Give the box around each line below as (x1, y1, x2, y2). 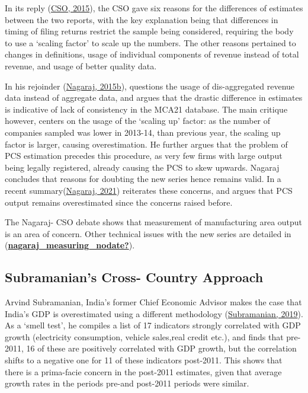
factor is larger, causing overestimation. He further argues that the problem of (5, 138, 288, 150)
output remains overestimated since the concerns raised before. (5, 196, 233, 208)
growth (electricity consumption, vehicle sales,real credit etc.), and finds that (5, 330, 284, 343)
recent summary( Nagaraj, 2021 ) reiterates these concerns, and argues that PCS (5, 184, 293, 196)
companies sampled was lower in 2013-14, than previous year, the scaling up (5, 126, 281, 138)
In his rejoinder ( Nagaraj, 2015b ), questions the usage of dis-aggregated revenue (5, 79, 295, 92)
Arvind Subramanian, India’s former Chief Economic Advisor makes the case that (5, 296, 302, 308)
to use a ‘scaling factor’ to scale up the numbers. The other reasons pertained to (5, 36, 296, 49)
